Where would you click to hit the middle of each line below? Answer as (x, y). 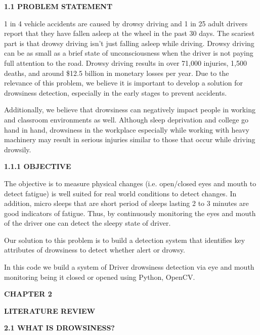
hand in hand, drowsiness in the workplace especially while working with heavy (127, 129)
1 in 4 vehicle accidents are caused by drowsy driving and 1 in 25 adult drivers (126, 23)
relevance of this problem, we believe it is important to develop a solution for (124, 83)
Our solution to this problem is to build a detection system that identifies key (125, 240)
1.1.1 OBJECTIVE (38, 166)
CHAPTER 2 (28, 294)
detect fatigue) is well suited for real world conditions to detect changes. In (120, 193)
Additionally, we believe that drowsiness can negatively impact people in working (130, 110)
